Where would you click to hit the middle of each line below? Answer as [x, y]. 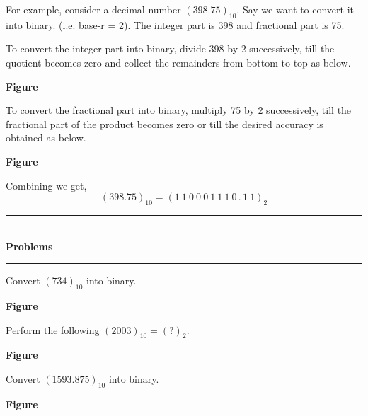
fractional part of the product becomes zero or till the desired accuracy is [165, 123]
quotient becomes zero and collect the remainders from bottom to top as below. [178, 62]
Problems [29, 246]
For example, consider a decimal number [93, 9]
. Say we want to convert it [295, 9]
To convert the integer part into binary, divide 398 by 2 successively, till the [170, 48]
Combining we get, [46, 185]
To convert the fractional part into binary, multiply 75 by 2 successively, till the [179, 110]
